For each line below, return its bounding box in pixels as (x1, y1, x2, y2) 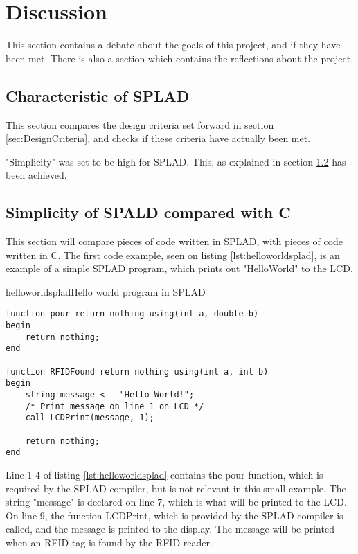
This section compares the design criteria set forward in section (6, 117, 274, 132)
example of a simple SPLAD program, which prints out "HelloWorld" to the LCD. (6, 261, 353, 276)
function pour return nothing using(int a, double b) (6, 309, 259, 319)
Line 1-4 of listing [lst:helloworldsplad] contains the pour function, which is (6, 467, 323, 481)
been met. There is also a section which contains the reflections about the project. (6, 51, 354, 65)
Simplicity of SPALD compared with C (6, 202, 291, 223)
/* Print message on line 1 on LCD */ (25, 401, 204, 411)
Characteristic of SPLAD (6, 84, 190, 106)
